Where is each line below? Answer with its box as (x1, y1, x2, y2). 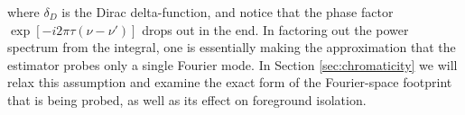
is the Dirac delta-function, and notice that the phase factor (61, 3, 394, 21)
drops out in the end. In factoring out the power (142, 20, 409, 39)
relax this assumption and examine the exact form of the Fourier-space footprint (7, 73, 452, 92)
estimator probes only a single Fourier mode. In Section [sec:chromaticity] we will (7, 55, 458, 74)
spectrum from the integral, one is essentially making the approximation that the (7, 38, 456, 57)
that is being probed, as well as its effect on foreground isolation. (7, 90, 367, 109)
